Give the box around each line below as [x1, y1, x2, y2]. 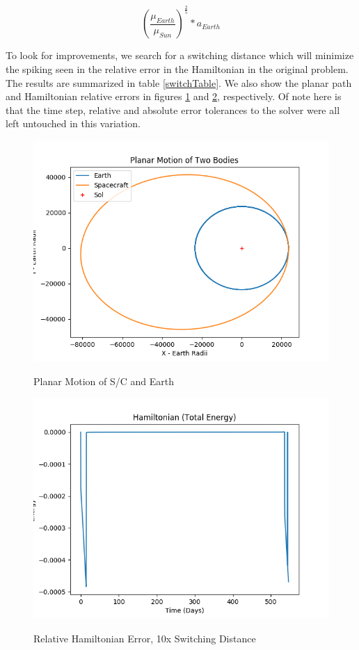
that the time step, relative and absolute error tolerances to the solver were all [6, 102, 340, 117]
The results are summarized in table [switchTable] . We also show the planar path [6, 75, 352, 90]
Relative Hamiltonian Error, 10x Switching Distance [33, 631, 256, 645]
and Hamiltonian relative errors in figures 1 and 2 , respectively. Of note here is [6, 89, 342, 104]
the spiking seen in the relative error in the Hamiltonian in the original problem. [6, 61, 349, 76]
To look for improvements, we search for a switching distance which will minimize [6, 48, 354, 63]
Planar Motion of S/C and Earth [33, 373, 174, 388]
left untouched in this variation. [6, 116, 141, 131]
